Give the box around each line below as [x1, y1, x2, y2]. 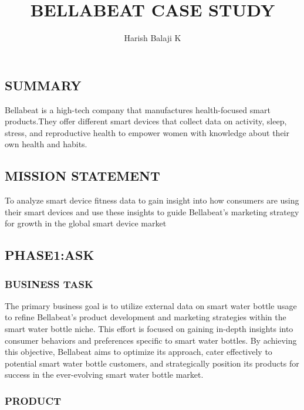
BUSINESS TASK [5, 276, 93, 291]
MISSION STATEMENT [5, 167, 160, 185]
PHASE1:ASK [5, 246, 94, 264]
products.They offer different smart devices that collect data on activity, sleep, [5, 115, 287, 127]
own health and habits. [5, 138, 87, 150]
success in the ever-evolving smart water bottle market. [5, 368, 204, 381]
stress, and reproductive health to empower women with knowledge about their [5, 126, 289, 138]
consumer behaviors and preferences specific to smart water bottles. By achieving [5, 334, 297, 346]
